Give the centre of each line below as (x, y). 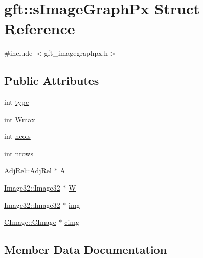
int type (17, 102)
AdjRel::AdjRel (28, 170)
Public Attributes (52, 80)
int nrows (19, 153)
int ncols (17, 136)
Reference (40, 28)
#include (18, 53)
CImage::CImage (30, 222)
